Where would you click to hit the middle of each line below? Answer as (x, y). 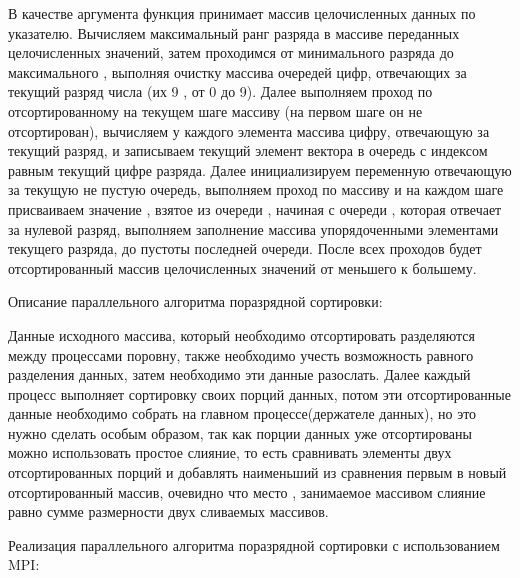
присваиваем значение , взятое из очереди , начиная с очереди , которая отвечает (255, 208)
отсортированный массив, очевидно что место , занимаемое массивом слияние (247, 491)
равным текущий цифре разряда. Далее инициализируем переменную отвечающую (260, 169)
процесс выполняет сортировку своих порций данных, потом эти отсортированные (259, 393)
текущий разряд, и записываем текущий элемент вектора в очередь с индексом (248, 150)
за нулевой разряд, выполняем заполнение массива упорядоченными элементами (253, 228)
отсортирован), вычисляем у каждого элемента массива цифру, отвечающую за (249, 130)
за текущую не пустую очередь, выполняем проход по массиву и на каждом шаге (256, 189)
